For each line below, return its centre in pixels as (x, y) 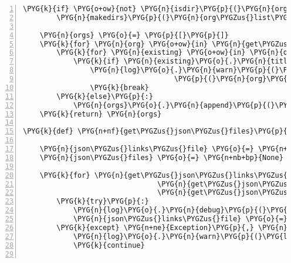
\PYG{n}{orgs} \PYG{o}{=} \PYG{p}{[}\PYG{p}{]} (134, 35)
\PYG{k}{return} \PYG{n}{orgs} (101, 114)
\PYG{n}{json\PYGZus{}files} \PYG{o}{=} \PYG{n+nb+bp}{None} (161, 157)
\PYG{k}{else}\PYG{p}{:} (105, 96)
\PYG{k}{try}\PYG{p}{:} (103, 202)
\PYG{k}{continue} (109, 245)
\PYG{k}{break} (119, 87)
